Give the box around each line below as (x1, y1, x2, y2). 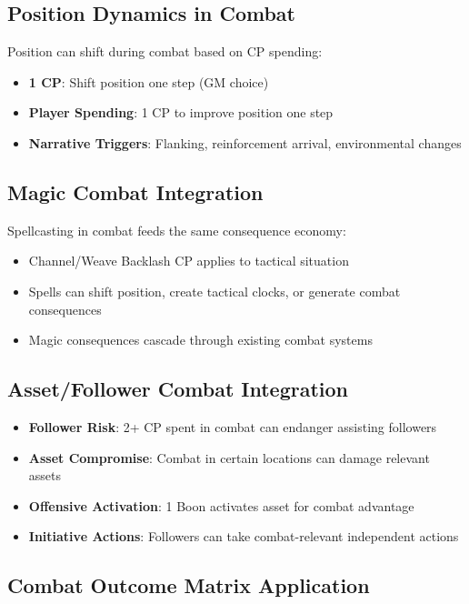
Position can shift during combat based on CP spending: (7, 42, 323, 61)
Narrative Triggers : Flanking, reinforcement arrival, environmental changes (28, 133, 462, 152)
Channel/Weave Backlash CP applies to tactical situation (28, 251, 349, 270)
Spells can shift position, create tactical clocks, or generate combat (28, 281, 401, 300)
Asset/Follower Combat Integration (7, 375, 349, 403)
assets (28, 466, 62, 485)
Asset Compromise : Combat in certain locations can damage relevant (28, 448, 430, 467)
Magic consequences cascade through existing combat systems (28, 330, 373, 349)
